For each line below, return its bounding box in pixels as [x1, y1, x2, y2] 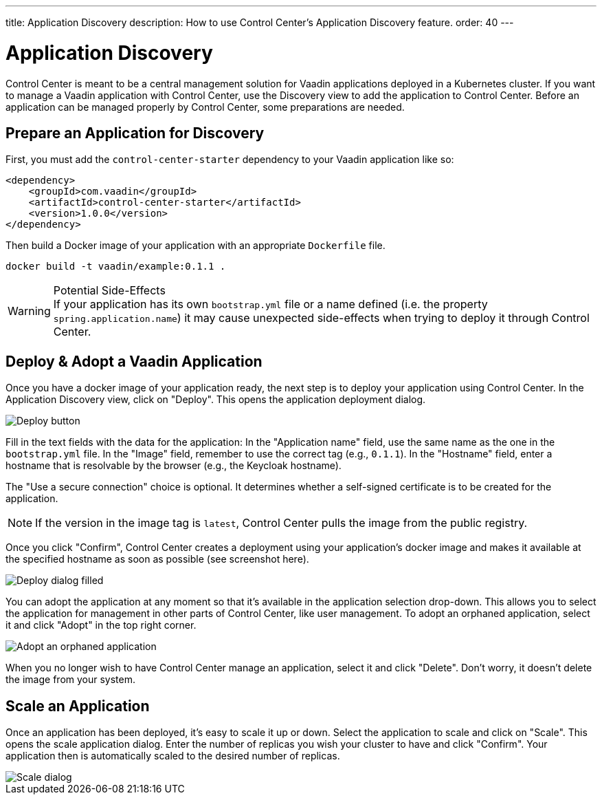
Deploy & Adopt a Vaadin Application [5, 352, 263, 370]
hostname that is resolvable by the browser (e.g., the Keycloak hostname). [5, 460, 342, 472]
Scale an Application [5, 697, 150, 715]
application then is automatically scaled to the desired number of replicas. [5, 750, 340, 762]
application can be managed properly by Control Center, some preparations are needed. [5, 100, 405, 113]
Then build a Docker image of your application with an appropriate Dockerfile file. [5, 239, 386, 252]
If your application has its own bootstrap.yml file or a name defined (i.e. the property [53, 297, 488, 312]
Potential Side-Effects [53, 283, 166, 298]
